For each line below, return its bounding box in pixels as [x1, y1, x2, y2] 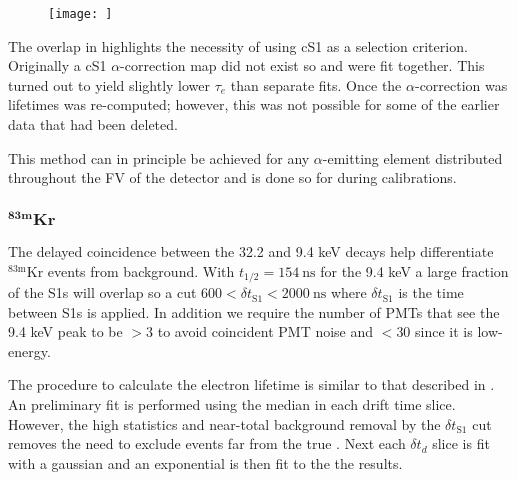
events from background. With [47, 260, 235, 281]
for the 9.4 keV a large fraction [320, 260, 509, 281]
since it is [415, 321, 473, 342]
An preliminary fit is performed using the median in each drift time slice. [8, 394, 456, 415]
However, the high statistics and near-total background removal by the [8, 413, 441, 434]
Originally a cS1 [8, 55, 107, 76]
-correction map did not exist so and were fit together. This [120, 55, 485, 76]
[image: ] [48, 7, 113, 21]
